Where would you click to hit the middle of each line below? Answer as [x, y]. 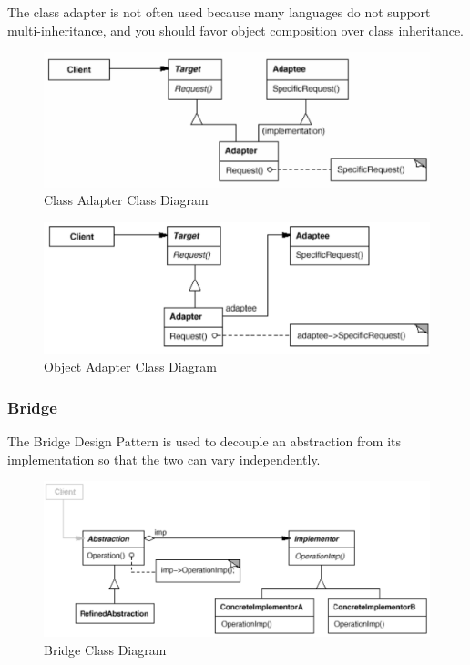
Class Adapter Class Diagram [126, 200]
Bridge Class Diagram [105, 649]
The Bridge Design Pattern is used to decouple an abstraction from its [204, 440]
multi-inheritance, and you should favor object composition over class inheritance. [235, 30]
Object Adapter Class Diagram [130, 367]
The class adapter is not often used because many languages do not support [219, 12]
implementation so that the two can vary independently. [164, 459]
